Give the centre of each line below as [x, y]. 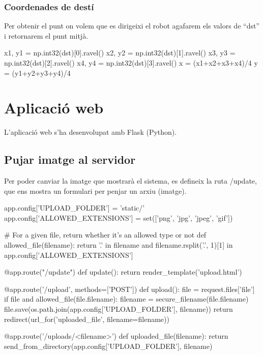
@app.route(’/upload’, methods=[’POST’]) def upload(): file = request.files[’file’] [129, 289]
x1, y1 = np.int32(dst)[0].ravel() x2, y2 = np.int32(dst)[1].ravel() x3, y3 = [120, 53]
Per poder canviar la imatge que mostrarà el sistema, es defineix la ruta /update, [130, 181]
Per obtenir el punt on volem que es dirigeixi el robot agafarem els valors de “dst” [132, 26]
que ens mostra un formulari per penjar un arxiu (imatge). [95, 190]
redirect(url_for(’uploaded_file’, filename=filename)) [87, 319]
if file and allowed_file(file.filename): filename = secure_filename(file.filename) [126, 299]
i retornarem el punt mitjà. [46, 35]
